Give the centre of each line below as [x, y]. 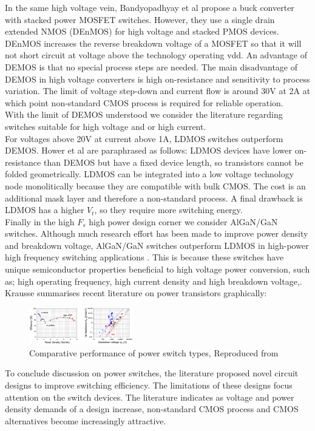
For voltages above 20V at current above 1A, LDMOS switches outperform [144, 138]
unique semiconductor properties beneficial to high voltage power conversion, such [157, 269]
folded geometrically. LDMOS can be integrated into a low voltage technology [150, 174]
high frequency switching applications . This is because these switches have [144, 257]
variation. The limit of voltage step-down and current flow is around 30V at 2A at [158, 91]
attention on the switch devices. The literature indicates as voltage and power [150, 397]
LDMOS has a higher [45, 210]
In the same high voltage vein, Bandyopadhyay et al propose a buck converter [150, 7]
